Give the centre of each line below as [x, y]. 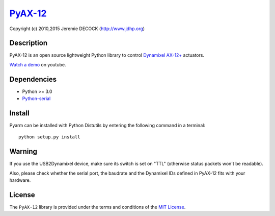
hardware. [20, 180]
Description [29, 43]
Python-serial [36, 99]
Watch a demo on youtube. [38, 64]
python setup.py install [49, 137]
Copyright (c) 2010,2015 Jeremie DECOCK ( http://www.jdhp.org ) [77, 29]
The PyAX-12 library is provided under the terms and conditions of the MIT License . [98, 207]
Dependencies [33, 79]
